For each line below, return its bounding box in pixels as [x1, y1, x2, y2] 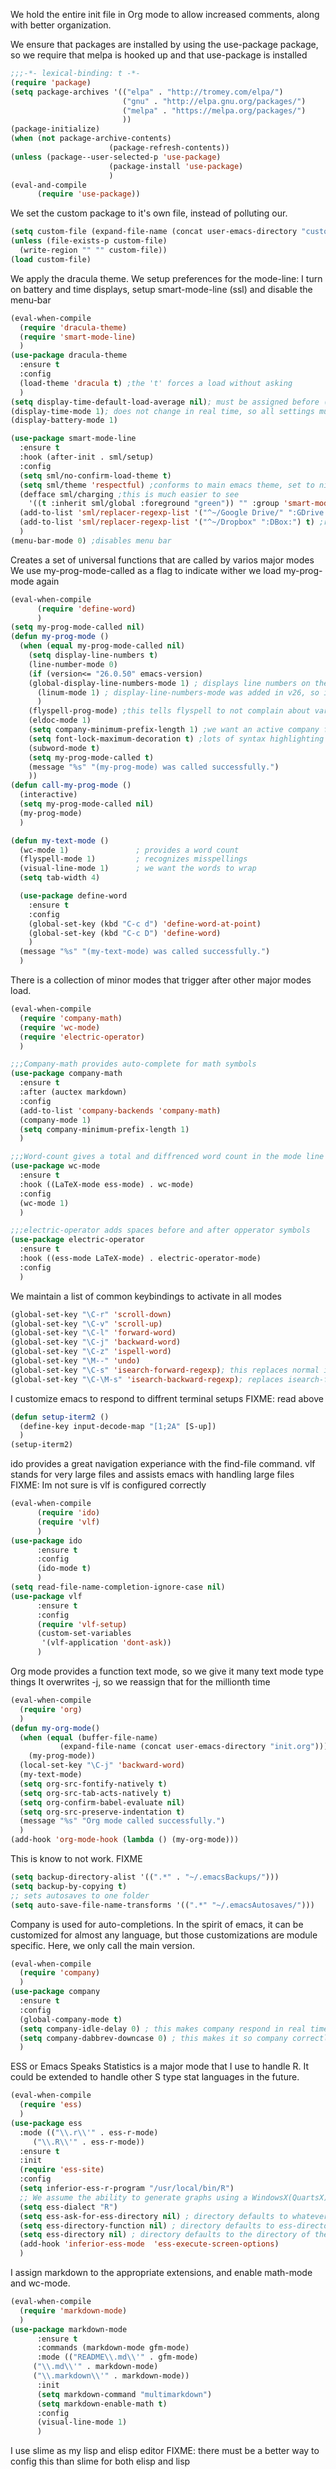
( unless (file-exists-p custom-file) [10, 236, 168, 246]
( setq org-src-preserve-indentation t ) [19, 1807, 186, 1817]
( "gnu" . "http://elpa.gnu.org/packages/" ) [121, 96, 307, 106]
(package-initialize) [10, 124, 101, 134]
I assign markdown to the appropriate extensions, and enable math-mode [10, 2267, 313, 2278]
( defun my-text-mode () [10, 835, 110, 846]
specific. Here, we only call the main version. [10, 1939, 195, 1951]
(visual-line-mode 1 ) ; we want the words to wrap [19, 864, 257, 874]
